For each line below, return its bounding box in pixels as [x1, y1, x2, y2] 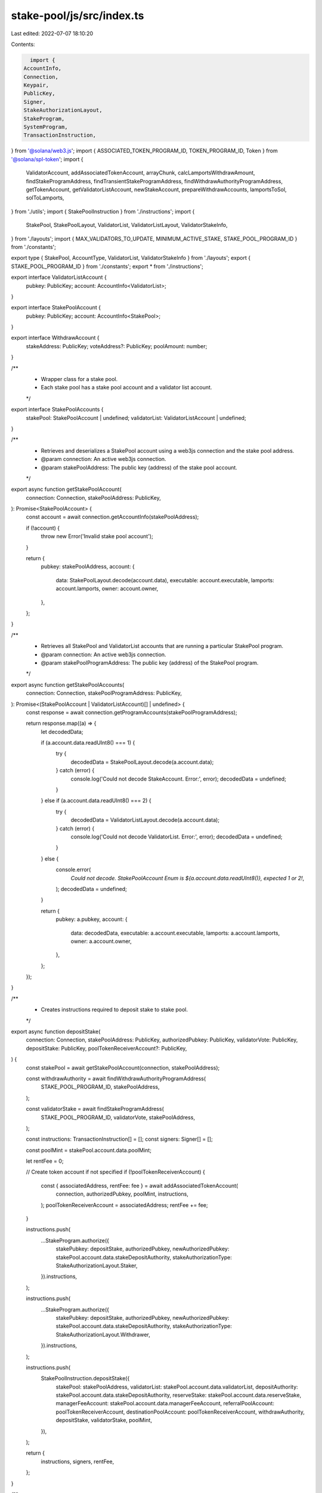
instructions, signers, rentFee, [41, 1458, 114, 1465]
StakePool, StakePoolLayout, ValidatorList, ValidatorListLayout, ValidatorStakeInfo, [26, 222, 228, 229]
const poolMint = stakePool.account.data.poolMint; [26, 1147, 152, 1154]
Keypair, [23, 82, 49, 89]
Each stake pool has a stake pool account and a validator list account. [41, 384, 212, 391]
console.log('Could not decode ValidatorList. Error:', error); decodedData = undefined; [70, 833, 283, 840]
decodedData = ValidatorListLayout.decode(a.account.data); [70, 816, 220, 824]
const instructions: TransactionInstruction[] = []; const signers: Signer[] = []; [26, 1135, 213, 1143]
